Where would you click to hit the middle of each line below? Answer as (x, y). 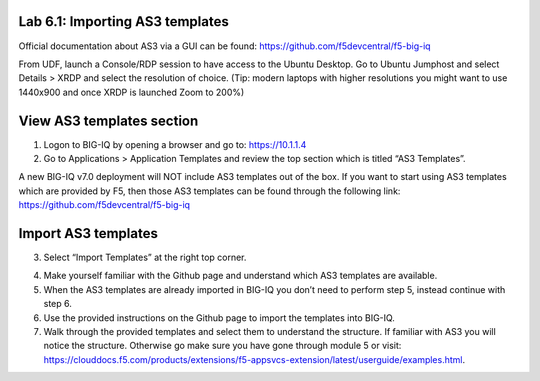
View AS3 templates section (108, 120)
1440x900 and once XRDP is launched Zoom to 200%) (131, 92)
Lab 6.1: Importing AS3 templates (123, 21)
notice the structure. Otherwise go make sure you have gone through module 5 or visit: (222, 346)
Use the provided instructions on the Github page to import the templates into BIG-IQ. (219, 317)
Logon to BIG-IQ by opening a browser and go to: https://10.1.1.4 (175, 144)
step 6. (57, 304)
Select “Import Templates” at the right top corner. (145, 257)
